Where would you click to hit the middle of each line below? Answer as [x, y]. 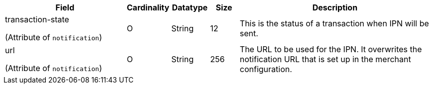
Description [335, 7]
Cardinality [148, 7]
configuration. [266, 69]
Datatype [190, 7]
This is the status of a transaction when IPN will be [334, 23]
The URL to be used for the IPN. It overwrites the [331, 49]
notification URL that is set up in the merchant [325, 59]
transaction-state [37, 19]
